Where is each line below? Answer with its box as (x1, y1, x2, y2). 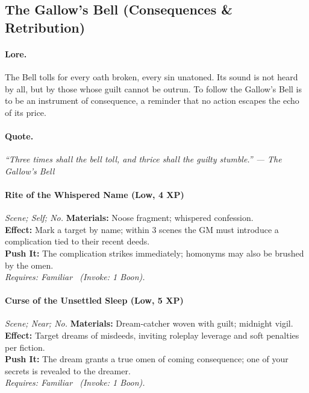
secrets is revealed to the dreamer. (5, 364, 131, 377)
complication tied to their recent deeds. (5, 235, 150, 248)
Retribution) (5, 18, 86, 36)
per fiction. (5, 340, 45, 353)
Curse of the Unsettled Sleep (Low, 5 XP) (5, 294, 184, 307)
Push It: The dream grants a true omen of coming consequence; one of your (5, 353, 289, 365)
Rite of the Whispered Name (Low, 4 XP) (5, 188, 184, 200)
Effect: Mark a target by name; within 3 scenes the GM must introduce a (5, 223, 279, 235)
